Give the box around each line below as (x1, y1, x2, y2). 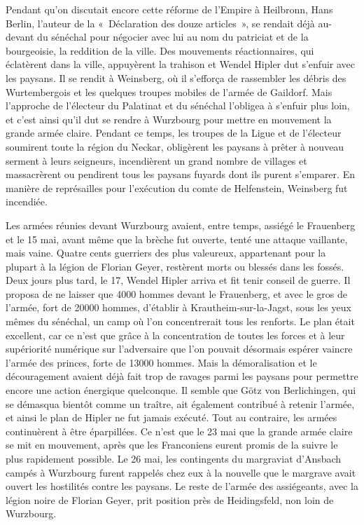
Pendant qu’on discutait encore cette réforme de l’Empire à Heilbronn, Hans (6, 2, 333, 16)
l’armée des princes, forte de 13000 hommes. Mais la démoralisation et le (6, 355, 317, 369)
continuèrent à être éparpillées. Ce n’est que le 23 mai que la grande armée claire (6, 423, 353, 438)
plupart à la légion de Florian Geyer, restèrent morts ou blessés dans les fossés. (6, 259, 344, 273)
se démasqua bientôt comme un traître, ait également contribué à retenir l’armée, (6, 396, 355, 411)
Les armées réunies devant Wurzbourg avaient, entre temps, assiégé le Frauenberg (6, 217, 356, 232)
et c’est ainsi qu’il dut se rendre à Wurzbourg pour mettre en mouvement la (6, 111, 332, 126)
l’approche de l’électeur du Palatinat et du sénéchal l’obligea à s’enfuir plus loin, (6, 98, 350, 113)
